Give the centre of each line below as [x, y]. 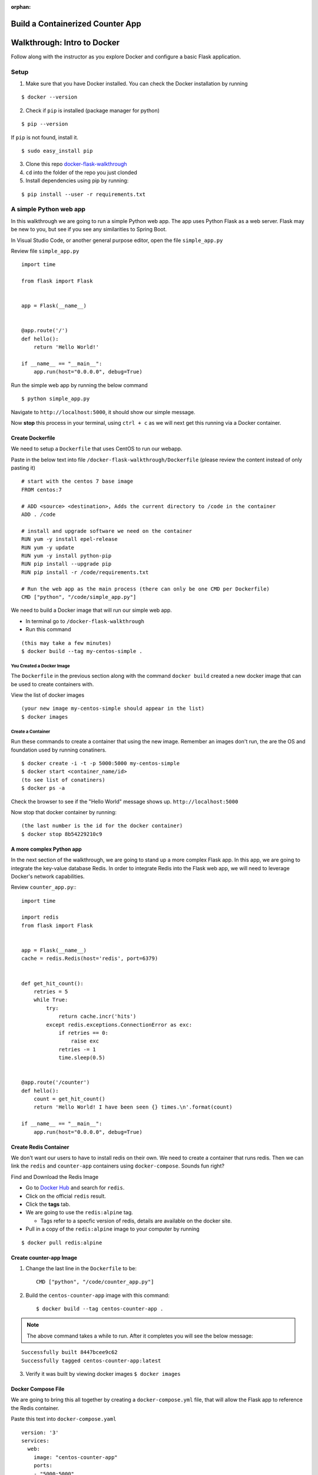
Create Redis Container [40, 1147]
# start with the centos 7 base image [77, 481]
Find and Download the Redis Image [55, 1176]
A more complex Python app [46, 849]
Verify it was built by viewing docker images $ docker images [103, 1374]
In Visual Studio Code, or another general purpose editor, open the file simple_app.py [117, 240]
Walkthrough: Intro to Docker [65, 42]
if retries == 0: [84, 1033]
